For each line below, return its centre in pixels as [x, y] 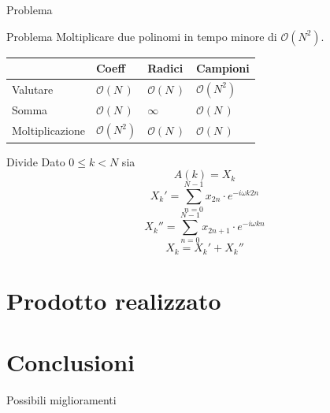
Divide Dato [36, 161]
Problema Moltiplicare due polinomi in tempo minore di [142, 36]
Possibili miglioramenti [61, 400]
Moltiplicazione [48, 130]
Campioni [223, 68]
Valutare [33, 89]
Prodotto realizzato [114, 301]
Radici [165, 68]
